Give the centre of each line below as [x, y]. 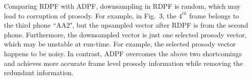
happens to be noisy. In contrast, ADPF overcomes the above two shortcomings [123, 53]
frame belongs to [214, 15]
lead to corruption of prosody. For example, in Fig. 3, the [90, 15]
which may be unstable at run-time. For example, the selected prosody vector [120, 44]
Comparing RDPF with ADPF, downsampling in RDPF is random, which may [122, 6]
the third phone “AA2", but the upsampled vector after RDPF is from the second [126, 25]
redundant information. [39, 72]
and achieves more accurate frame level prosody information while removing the [124, 63]
